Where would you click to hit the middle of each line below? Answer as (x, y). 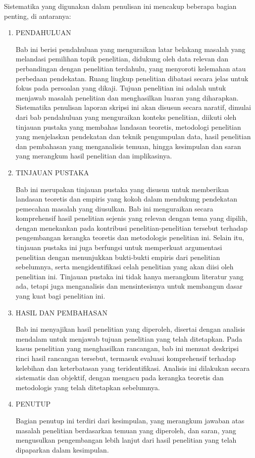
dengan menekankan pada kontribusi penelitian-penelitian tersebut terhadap (131, 228)
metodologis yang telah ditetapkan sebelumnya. (88, 387)
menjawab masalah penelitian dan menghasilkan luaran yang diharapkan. (127, 97)
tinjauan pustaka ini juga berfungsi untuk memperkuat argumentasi (119, 247)
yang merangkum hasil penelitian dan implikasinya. (94, 156)
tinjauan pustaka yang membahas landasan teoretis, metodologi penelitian (128, 127)
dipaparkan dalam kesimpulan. (62, 449)
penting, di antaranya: (38, 16)
